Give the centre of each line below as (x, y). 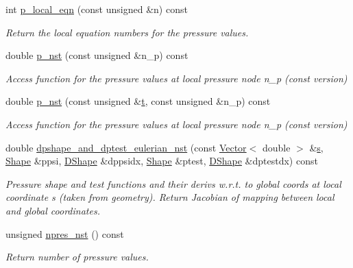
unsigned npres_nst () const (65, 233)
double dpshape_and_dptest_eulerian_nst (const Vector (126, 147)
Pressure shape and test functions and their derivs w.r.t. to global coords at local (173, 183)
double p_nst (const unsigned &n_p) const (97, 55)
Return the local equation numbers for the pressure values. (127, 32)
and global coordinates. (53, 210)
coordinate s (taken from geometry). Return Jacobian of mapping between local (170, 197)
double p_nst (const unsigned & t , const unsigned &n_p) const (138, 101)
